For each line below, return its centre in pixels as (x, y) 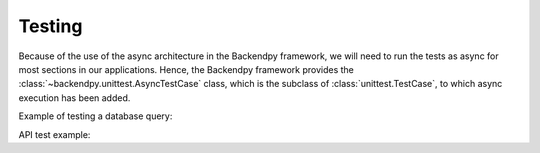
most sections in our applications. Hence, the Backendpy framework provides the (186, 69)
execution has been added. (74, 97)
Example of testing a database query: (95, 116)
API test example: (54, 134)
